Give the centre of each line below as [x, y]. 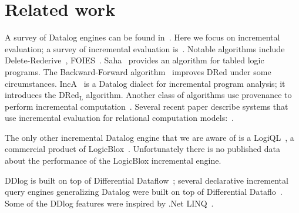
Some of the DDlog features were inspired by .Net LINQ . [109, 203]
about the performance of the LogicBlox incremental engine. [113, 160]
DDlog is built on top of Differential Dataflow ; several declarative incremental [147, 180]
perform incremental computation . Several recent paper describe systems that [147, 106]
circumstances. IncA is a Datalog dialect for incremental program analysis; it [145, 83]
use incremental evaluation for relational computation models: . [119, 118]
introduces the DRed [42, 95]
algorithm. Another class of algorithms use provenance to [189, 95]
